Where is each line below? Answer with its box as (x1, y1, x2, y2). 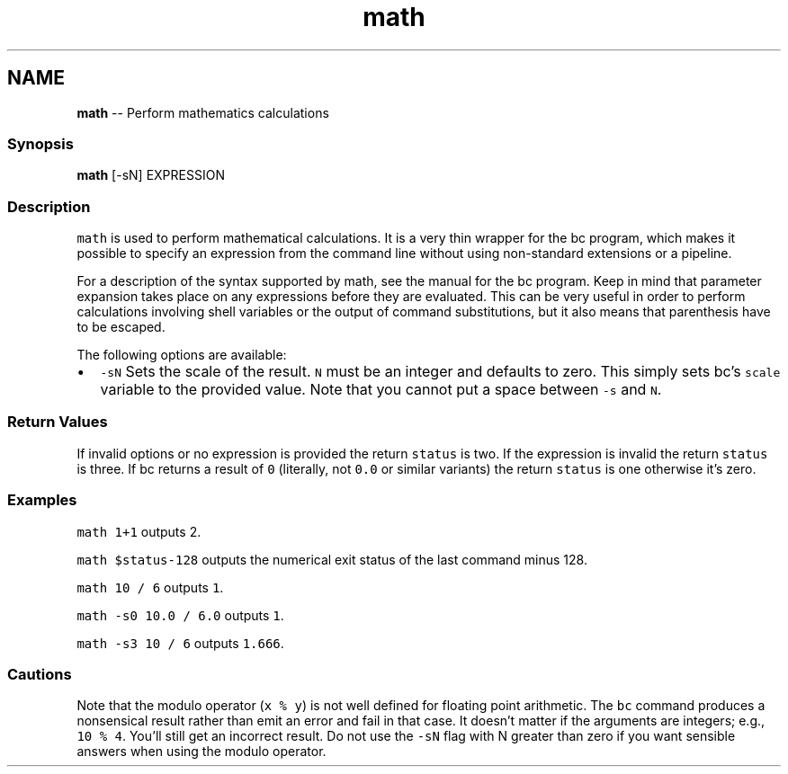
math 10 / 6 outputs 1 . (76, 579, 224, 595)
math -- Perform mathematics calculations (76, 104, 329, 120)
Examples (7, 491, 77, 510)
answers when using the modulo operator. (76, 743, 327, 760)
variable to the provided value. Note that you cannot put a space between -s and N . (100, 380, 662, 399)
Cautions (7, 664, 72, 683)
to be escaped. (76, 319, 166, 335)
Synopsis (7, 134, 74, 153)
